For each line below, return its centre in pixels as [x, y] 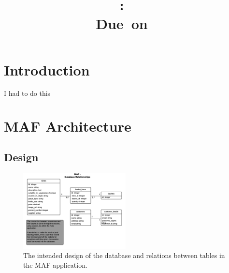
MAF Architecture [68, 126]
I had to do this [27, 93]
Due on [122, 23]
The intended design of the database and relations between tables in [124, 255]
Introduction [47, 69]
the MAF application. [55, 265]
